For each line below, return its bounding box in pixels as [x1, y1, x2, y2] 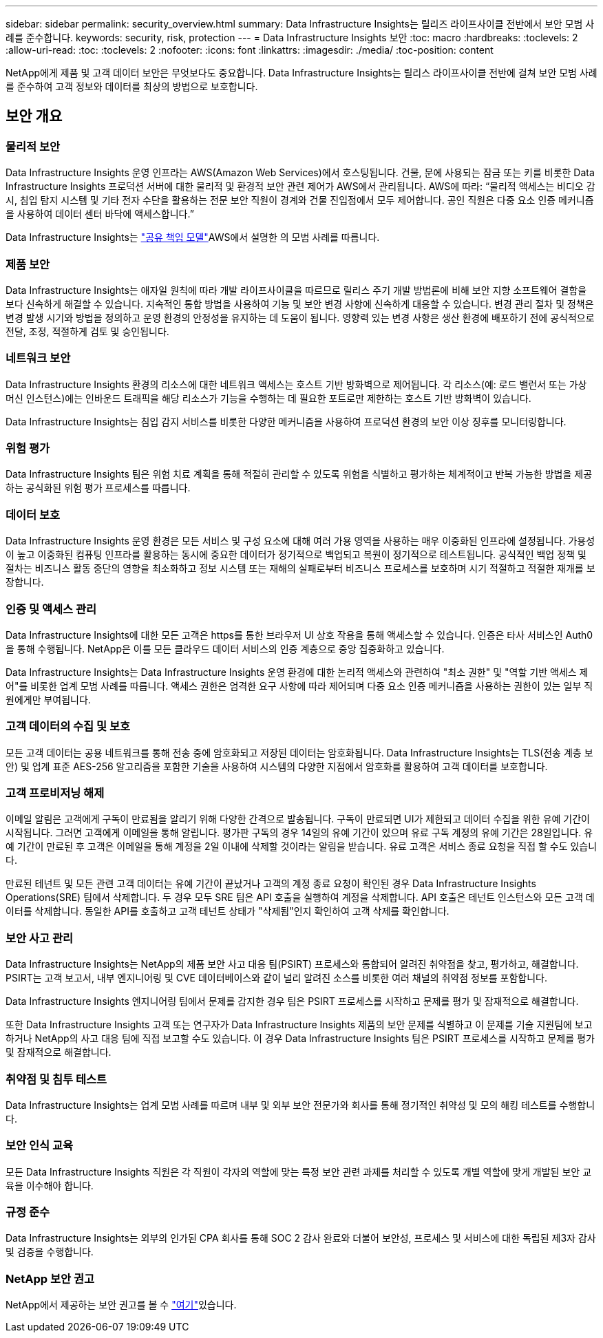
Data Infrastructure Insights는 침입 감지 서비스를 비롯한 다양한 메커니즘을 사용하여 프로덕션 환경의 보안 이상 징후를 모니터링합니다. [6, 415, 567, 427]
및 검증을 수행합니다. [6, 1246, 94, 1258]
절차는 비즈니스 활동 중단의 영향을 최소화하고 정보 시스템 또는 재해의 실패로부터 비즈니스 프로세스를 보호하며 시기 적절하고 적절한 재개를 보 [6, 562, 595, 575]
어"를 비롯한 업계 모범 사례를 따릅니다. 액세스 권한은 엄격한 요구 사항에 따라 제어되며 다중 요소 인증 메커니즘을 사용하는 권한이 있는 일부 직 [6, 679, 593, 692]
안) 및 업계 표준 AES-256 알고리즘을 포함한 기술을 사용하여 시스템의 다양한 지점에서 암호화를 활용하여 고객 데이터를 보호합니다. [6, 760, 548, 772]
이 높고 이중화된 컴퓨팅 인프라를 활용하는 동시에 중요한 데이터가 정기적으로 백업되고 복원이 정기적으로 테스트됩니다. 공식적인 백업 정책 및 [6, 549, 586, 561]
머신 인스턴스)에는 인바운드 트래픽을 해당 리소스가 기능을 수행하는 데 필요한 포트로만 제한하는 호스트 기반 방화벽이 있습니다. [6, 392, 531, 404]
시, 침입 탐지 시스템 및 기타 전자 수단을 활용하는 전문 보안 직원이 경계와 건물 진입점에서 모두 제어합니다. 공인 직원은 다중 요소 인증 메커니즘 [6, 194, 594, 206]
